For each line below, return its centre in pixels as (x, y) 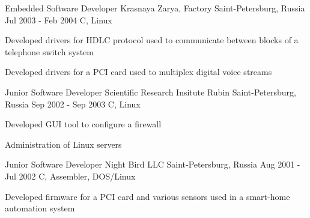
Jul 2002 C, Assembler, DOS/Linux (70, 176)
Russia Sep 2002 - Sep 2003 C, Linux (73, 104)
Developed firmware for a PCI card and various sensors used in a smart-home (147, 196)
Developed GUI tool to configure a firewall (83, 124)
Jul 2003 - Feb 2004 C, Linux (59, 20)
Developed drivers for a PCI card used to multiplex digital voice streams (138, 72)
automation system (40, 208)
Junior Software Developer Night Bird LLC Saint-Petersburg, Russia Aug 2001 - (153, 164)
